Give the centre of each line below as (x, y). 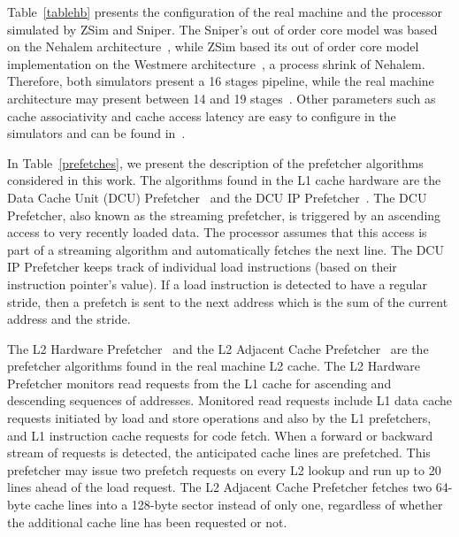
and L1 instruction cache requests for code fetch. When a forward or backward (220, 435)
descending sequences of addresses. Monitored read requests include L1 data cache (229, 400)
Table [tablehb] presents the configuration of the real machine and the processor (225, 12)
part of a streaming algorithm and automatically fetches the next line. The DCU (226, 249)
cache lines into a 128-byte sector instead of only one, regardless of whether (239, 505)
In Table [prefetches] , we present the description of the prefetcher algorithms (215, 162)
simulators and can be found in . (96, 133)
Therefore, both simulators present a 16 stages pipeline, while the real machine (221, 81)
